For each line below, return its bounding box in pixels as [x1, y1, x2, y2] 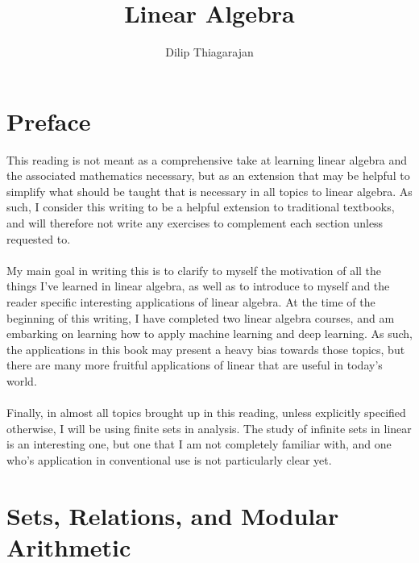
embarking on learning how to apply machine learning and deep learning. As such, [6, 325, 413, 342]
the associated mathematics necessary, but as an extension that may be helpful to [6, 167, 410, 184]
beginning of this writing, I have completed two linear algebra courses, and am [6, 309, 395, 326]
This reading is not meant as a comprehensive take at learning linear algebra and [6, 151, 408, 168]
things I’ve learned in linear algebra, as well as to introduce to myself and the [6, 277, 390, 294]
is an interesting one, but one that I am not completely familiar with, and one [6, 436, 392, 452]
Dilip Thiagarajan [165, 44, 254, 60]
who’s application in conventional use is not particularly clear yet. [6, 451, 332, 468]
